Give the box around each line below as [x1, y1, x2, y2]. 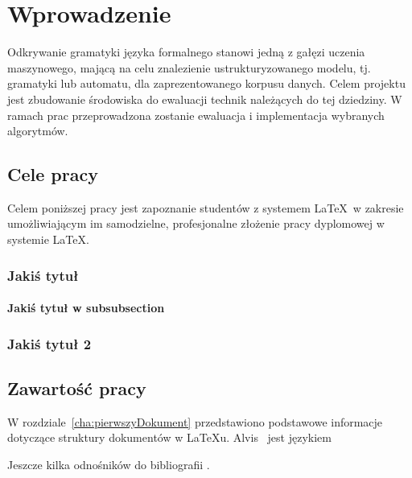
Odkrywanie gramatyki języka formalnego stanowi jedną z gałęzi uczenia [7, 43, 365, 60]
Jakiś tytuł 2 [7, 333, 92, 353]
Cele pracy [7, 162, 98, 187]
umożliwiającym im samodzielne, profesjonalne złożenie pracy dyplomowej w [7, 215, 385, 232]
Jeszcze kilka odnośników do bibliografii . [7, 455, 210, 472]
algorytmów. [7, 122, 68, 139]
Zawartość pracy [7, 375, 146, 400]
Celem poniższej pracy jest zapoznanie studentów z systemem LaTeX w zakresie [7, 199, 404, 216]
